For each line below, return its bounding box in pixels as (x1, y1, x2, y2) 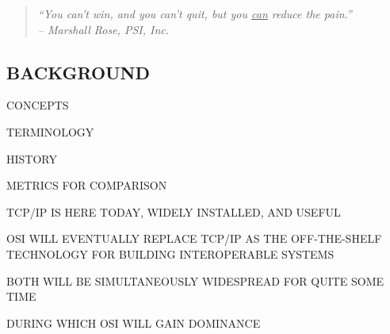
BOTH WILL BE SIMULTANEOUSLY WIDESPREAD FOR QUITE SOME (6, 272, 384, 289)
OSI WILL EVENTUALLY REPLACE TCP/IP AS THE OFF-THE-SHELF (6, 230, 382, 247)
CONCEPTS (6, 97, 69, 113)
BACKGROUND (6, 60, 151, 84)
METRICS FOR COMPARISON (6, 177, 167, 194)
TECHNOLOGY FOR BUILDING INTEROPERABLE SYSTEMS (6, 245, 335, 262)
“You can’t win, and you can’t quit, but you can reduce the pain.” (37, 6, 352, 21)
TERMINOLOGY (6, 123, 94, 140)
